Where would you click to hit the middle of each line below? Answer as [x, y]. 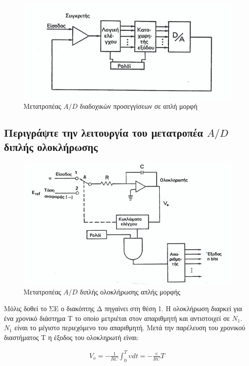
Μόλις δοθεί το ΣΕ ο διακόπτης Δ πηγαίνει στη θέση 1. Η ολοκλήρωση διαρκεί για [123, 308]
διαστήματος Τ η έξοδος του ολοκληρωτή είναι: [71, 337]
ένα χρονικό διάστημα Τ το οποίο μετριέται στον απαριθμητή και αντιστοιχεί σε [117, 318]
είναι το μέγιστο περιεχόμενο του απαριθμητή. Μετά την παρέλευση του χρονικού [130, 328]
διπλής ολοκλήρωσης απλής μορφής [130, 292]
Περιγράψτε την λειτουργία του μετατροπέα [104, 132]
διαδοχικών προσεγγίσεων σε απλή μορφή [139, 106]
